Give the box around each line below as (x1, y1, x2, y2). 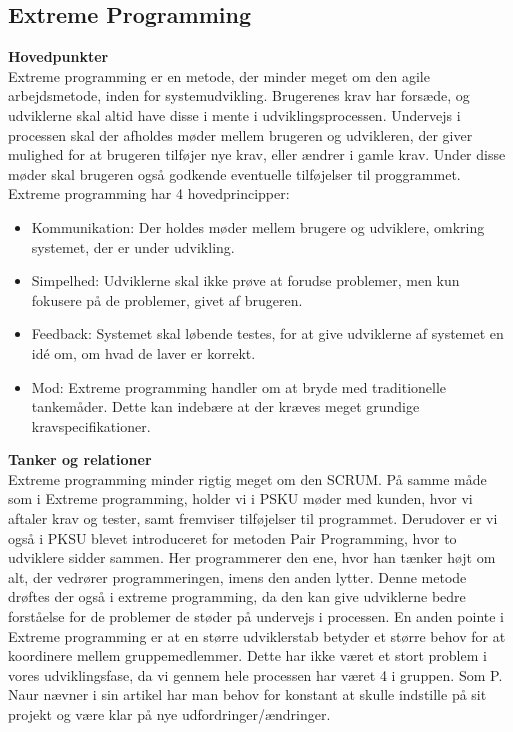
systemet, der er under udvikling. (31, 236, 235, 257)
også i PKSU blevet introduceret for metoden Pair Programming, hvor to (8, 527, 457, 548)
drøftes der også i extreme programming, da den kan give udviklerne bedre (8, 586, 466, 607)
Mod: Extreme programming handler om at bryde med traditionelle (31, 376, 447, 397)
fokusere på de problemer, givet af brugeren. (31, 289, 303, 310)
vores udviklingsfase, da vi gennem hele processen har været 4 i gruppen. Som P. (8, 664, 503, 685)
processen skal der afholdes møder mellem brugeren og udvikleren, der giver (8, 124, 473, 145)
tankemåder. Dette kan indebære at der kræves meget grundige (31, 396, 420, 417)
